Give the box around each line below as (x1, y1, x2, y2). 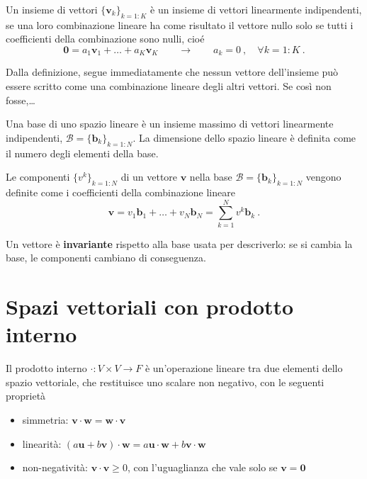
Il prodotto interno (6, 361, 87, 376)
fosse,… (6, 92, 35, 107)
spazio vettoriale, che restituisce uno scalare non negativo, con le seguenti (6, 374, 324, 389)
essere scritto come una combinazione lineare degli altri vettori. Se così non (6, 79, 332, 94)
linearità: (22, 436, 62, 451)
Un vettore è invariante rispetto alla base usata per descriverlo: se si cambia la (6, 236, 353, 251)
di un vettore (120, 169, 178, 184)
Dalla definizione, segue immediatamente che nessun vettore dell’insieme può (6, 64, 339, 79)
